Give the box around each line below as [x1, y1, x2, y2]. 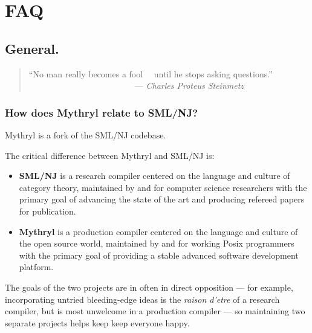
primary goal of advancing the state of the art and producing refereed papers [19, 193, 305, 205]
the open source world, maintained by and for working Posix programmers [19, 237, 294, 250]
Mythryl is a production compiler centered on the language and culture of [19, 225, 298, 238]
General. [5, 39, 59, 57]
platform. [19, 260, 54, 273]
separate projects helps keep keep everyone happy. [5, 316, 190, 329]
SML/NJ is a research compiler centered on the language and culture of [19, 169, 290, 182]
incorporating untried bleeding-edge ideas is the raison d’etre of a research [5, 293, 280, 305]
